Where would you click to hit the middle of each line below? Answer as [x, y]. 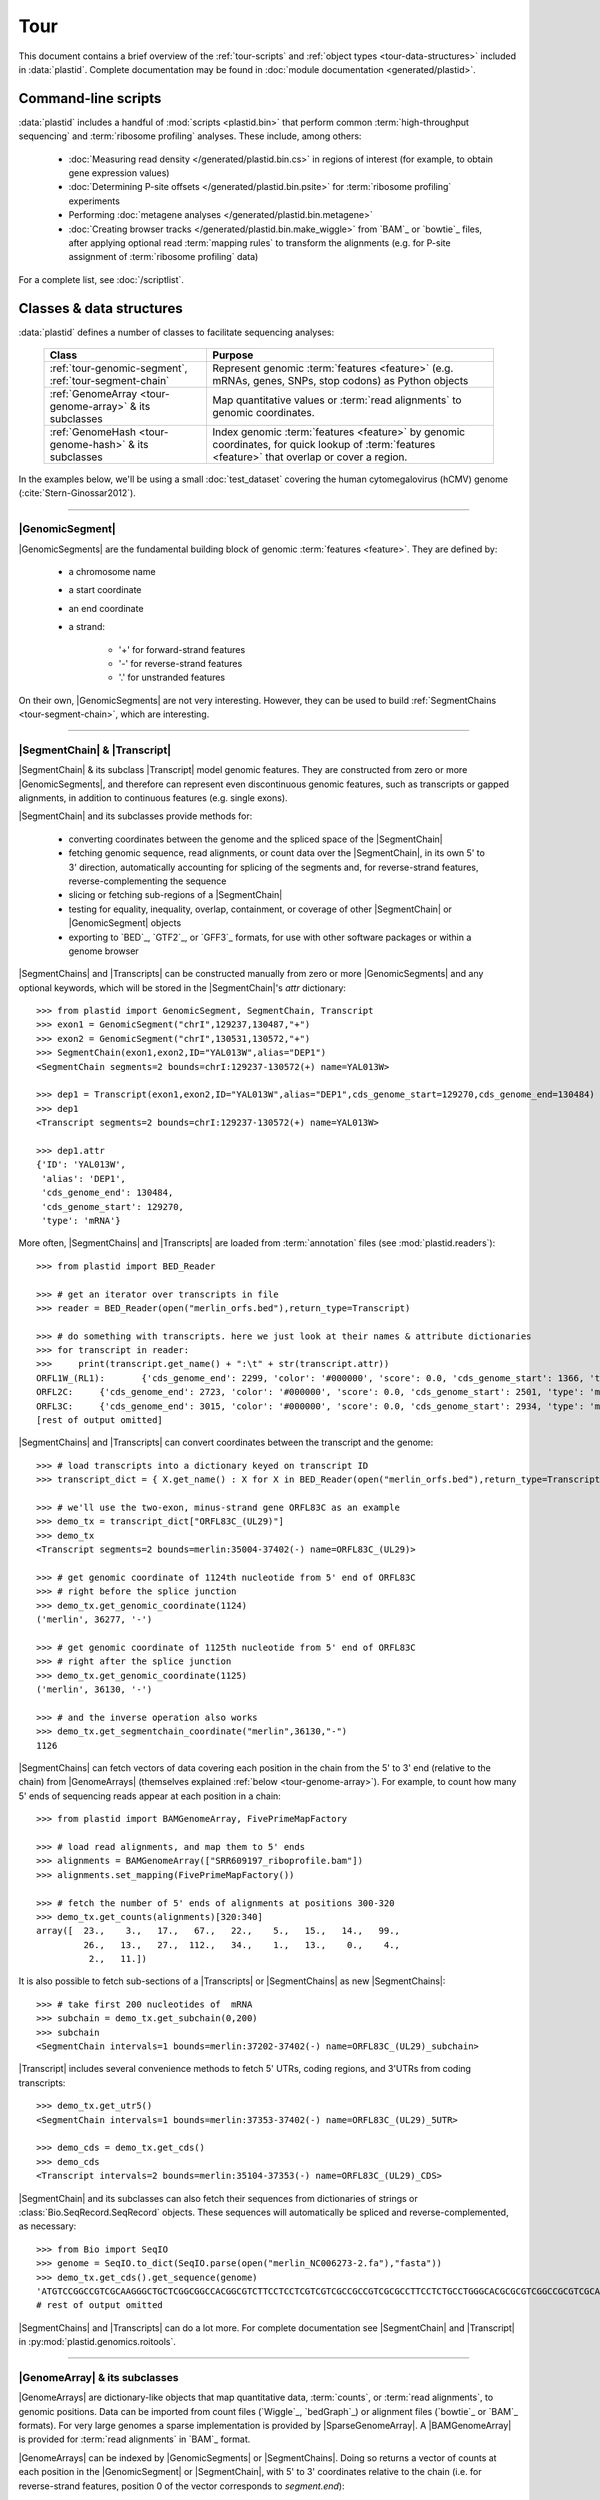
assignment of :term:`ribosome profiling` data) [163, 257]
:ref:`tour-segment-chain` [109, 381]
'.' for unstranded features [171, 677]
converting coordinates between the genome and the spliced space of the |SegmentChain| [256, 839]
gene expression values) [119, 173]
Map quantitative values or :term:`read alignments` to [337, 400]
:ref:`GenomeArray [93, 394]
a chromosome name [112, 571]
